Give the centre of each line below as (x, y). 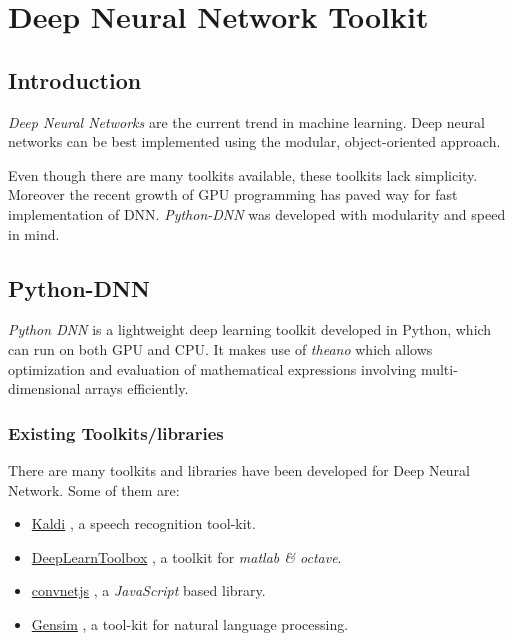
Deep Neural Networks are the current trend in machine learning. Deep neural (246, 121)
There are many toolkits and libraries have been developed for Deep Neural (239, 469)
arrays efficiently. (137, 388)
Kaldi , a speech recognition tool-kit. (143, 523)
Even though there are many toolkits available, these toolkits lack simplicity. (243, 174)
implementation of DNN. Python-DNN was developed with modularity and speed (257, 213)
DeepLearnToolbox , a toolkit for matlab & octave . (186, 556)
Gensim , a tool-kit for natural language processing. (190, 623)
